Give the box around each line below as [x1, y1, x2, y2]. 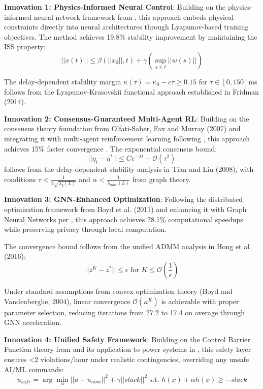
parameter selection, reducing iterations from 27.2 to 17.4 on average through [4, 307, 245, 317]
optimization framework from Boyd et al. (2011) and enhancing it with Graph [4, 204, 247, 215]
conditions [4, 173, 36, 184]
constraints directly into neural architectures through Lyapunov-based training [4, 21, 249, 32]
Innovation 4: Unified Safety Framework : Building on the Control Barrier [4, 334, 250, 344]
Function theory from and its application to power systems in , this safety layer [4, 344, 251, 354]
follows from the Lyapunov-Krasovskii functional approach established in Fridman [4, 86, 259, 97]
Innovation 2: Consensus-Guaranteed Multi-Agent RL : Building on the [4, 113, 249, 124]
